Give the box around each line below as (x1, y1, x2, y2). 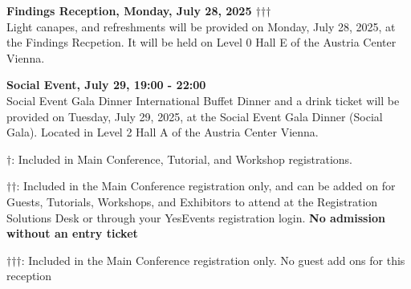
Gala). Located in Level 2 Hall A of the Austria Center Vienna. (6, 124, 319, 140)
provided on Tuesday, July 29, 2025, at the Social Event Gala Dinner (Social (6, 108, 383, 124)
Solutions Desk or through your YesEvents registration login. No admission (6, 209, 385, 226)
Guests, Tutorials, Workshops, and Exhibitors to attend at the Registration (6, 193, 378, 210)
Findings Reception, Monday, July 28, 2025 (6, 2, 252, 18)
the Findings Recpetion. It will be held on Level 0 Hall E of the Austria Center (6, 34, 397, 51)
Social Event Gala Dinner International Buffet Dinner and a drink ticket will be (6, 92, 400, 108)
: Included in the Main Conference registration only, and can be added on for (16, 177, 396, 194)
